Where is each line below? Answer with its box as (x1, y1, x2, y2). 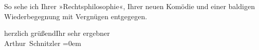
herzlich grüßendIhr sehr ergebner (4, 28, 110, 38)
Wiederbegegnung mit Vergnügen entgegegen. (4, 11, 147, 21)
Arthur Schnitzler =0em (4, 37, 81, 48)
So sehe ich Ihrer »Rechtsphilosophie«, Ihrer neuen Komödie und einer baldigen (4, 1, 255, 11)
